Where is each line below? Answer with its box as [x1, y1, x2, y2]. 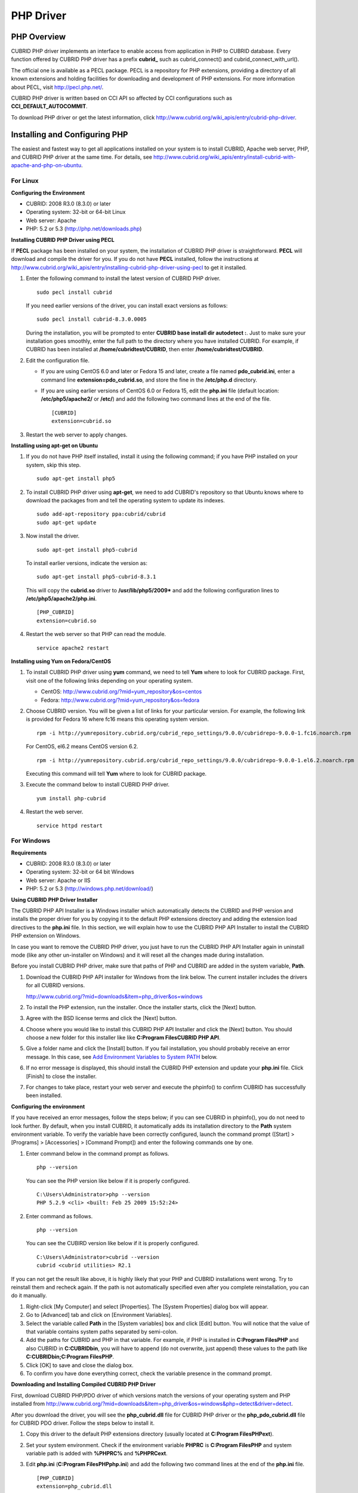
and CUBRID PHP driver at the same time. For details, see [11, 153, 152, 161]
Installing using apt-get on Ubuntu [11, 442, 98, 449]
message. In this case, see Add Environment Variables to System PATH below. [26, 1053, 218, 1060]
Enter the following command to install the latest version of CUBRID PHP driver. [26, 275, 221, 282]
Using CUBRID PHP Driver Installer [11, 896, 98, 903]
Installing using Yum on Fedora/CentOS [11, 658, 112, 665]
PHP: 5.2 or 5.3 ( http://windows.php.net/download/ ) [26, 885, 153, 892]
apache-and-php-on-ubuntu [11, 162, 82, 169]
